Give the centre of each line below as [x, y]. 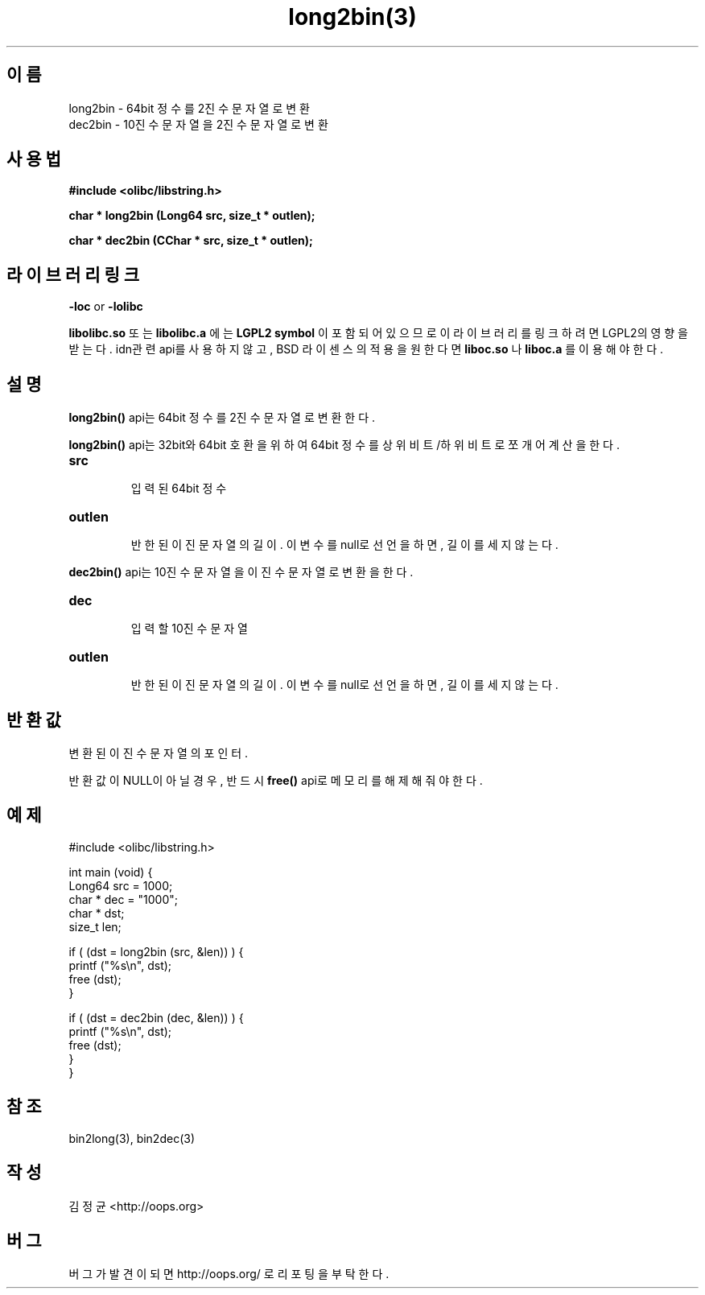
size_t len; [95, 926]
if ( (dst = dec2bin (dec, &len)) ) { [156, 1017]
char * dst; [97, 913]
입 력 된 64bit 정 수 [179, 489]
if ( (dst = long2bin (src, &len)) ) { [156, 951]
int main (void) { [111, 872]
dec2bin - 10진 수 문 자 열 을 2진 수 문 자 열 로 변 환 [198, 124]
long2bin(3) [352, 17]
